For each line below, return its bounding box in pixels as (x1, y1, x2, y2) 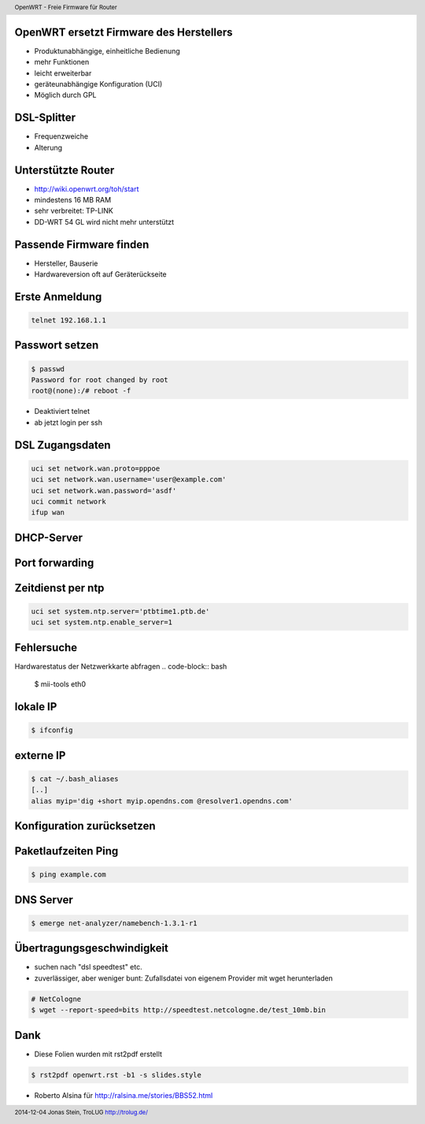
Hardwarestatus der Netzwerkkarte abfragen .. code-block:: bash (14, 661, 227, 671)
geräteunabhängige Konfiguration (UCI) (34, 80, 163, 89)
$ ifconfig (31, 726, 73, 735)
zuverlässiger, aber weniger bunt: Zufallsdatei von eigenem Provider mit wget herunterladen (34, 973, 334, 983)
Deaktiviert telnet (34, 407, 91, 416)
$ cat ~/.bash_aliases (31, 774, 119, 783)
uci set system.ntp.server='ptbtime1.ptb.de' (31, 607, 210, 616)
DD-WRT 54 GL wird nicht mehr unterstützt (34, 217, 175, 226)
